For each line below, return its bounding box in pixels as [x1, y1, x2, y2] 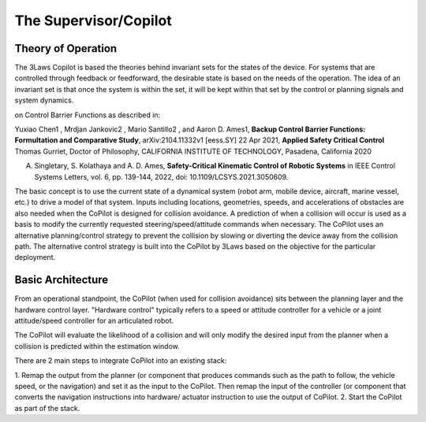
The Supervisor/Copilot [14, 12, 173, 29]
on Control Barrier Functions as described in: [14, 110, 161, 120]
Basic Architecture [14, 273, 109, 287]
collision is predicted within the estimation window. [14, 341, 181, 350]
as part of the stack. [14, 403, 80, 413]
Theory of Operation [14, 42, 118, 55]
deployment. [14, 253, 55, 262]
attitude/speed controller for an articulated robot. [14, 316, 174, 325]
